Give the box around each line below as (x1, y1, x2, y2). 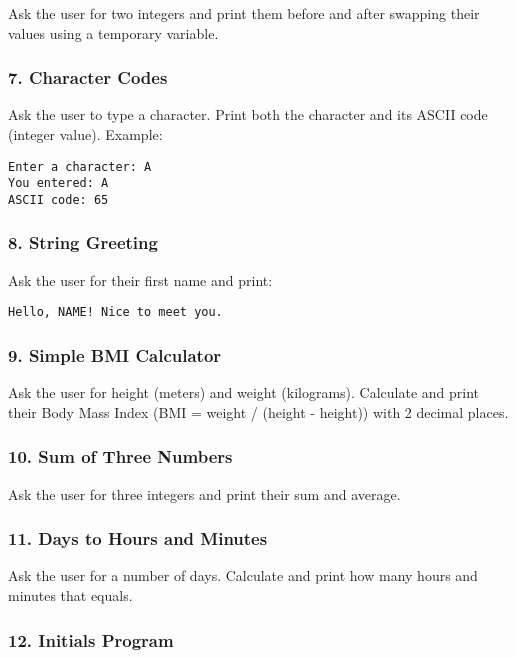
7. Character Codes (8, 65, 168, 90)
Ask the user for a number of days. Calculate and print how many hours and (8, 565, 478, 586)
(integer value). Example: (8, 124, 163, 144)
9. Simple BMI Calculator (8, 342, 222, 367)
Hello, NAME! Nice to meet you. (8, 305, 223, 320)
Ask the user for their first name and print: (8, 269, 273, 290)
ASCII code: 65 (8, 192, 109, 207)
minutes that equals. (8, 585, 133, 606)
